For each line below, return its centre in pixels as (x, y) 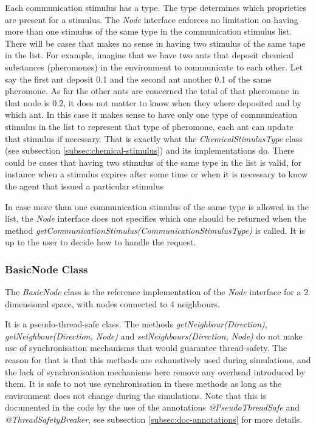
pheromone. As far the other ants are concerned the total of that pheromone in (152, 91)
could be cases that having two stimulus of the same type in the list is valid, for (153, 162)
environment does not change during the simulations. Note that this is (136, 395)
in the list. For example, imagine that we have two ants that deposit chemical (149, 55)
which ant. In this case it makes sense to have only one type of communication (151, 114)
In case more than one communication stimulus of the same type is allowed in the (157, 206)
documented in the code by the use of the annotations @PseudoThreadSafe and (152, 407)
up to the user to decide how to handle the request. (101, 242)
